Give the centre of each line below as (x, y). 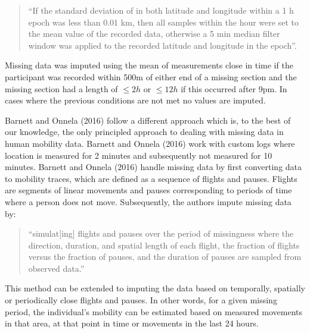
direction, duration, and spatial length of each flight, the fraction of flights (164, 245)
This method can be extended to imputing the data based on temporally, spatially (155, 288)
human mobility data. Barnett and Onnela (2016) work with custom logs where (150, 143)
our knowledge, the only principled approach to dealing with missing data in (144, 132)
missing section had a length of (61, 88)
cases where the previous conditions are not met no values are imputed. (135, 100)
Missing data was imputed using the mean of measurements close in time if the (149, 65)
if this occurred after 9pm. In (234, 88)
